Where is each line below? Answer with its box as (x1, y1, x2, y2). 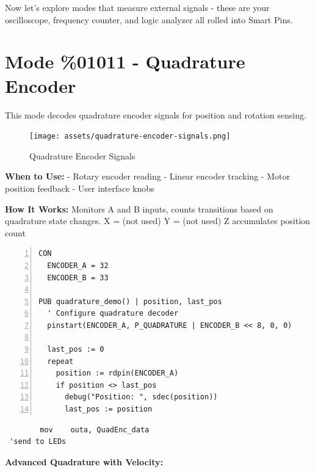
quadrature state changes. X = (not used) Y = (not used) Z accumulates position (5, 214, 310, 227)
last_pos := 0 (47, 345, 104, 354)
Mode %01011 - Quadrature (5, 49, 245, 74)
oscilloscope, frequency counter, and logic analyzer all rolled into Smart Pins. (5, 13, 293, 26)
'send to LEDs (9, 437, 67, 446)
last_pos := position (64, 405, 153, 414)
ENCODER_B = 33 (47, 273, 109, 282)
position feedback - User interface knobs (5, 181, 154, 194)
